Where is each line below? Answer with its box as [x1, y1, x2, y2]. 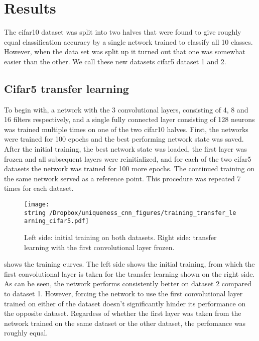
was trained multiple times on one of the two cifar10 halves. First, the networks [4, 124, 248, 134]
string [24, 209, 46, 216]
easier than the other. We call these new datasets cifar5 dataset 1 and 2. [4, 56, 226, 66]
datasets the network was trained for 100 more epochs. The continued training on [4, 163, 255, 174]
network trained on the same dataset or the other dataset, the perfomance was [4, 317, 246, 328]
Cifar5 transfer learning [4, 80, 129, 96]
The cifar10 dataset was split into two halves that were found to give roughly [4, 27, 241, 37]
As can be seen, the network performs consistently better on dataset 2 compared [4, 278, 251, 289]
